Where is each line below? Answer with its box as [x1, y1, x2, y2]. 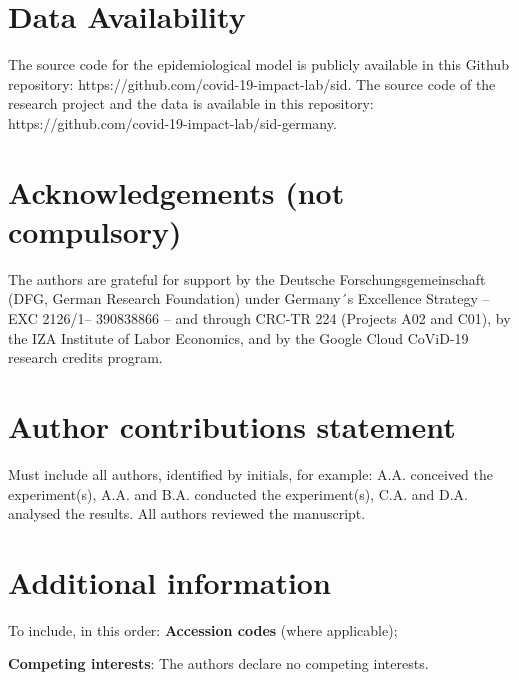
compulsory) [8, 210, 182, 251]
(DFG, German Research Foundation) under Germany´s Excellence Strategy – [8, 288, 490, 309]
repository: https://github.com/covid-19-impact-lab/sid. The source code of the [8, 73, 496, 94]
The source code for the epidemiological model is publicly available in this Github [8, 54, 509, 75]
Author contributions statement [8, 405, 456, 446]
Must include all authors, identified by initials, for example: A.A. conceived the [8, 463, 493, 484]
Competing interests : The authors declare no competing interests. [8, 653, 429, 674]
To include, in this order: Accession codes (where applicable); [8, 619, 398, 640]
